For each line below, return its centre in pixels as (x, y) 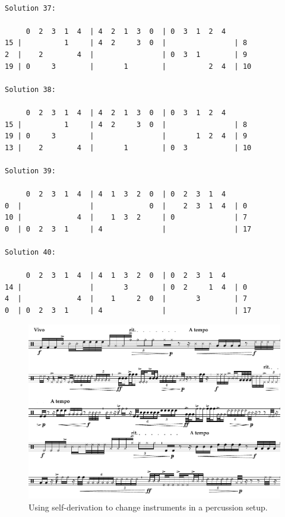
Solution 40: (30, 253)
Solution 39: (30, 171)
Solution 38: (30, 89)
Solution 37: (30, 8)
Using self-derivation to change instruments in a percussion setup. (148, 507)
